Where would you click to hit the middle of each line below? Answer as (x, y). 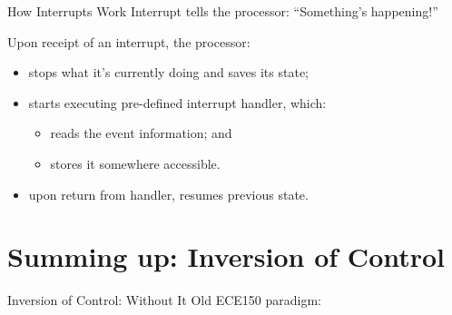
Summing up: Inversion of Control (226, 256)
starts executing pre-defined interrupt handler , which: (177, 102)
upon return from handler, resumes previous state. (168, 194)
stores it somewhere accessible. (135, 163)
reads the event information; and (141, 133)
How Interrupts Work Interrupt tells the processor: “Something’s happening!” (223, 11)
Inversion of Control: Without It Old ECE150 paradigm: (164, 300)
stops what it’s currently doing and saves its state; (169, 72)
